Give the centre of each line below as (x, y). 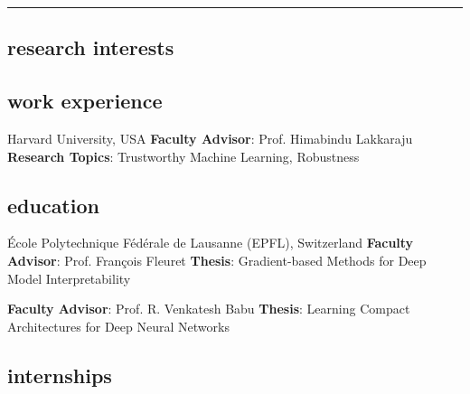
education (53, 205)
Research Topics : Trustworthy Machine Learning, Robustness (183, 156)
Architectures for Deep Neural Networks (118, 326)
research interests (91, 47)
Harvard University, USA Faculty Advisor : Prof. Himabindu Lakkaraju (210, 138)
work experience (85, 101)
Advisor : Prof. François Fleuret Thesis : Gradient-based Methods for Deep (217, 260)
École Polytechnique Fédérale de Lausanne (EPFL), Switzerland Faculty (211, 243)
